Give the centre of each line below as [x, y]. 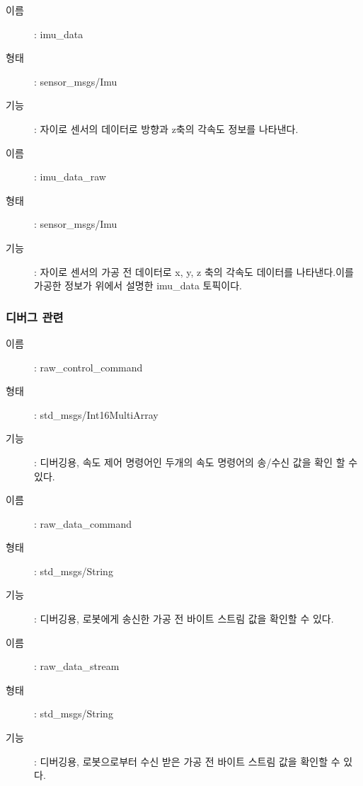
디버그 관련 [35, 317]
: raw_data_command [83, 523]
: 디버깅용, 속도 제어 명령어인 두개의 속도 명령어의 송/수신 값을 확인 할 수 [196, 462]
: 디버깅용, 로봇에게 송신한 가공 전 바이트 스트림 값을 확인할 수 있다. [184, 619]
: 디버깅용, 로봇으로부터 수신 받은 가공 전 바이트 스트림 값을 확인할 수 [187, 761]
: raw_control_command [88, 367]
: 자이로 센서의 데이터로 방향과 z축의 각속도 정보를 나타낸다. [166, 128]
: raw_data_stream [77, 666]
